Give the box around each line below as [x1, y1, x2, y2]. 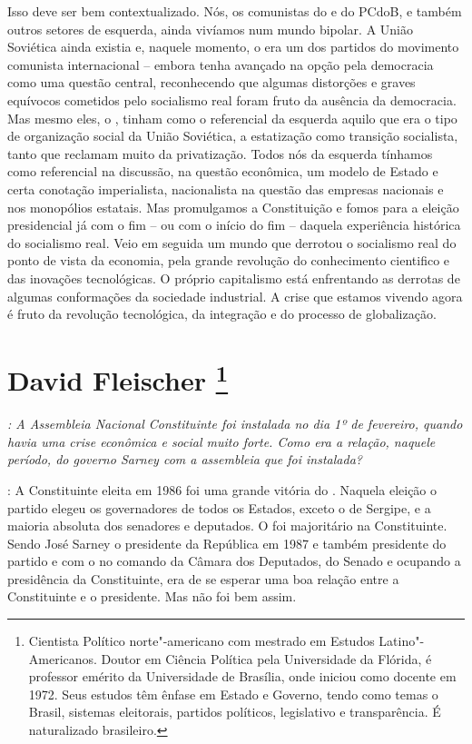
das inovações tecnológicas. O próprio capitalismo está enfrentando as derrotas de [7, 268, 460, 287]
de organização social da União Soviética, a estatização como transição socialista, [7, 126, 458, 145]
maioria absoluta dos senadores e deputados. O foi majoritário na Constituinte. [7, 516, 447, 535]
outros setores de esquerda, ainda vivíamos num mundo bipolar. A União [7, 19, 414, 38]
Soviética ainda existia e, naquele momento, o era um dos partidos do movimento [7, 37, 459, 56]
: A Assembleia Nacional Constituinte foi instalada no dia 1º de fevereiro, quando [7, 414, 463, 433]
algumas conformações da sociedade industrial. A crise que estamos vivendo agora [7, 286, 463, 305]
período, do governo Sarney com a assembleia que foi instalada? [7, 450, 362, 469]
